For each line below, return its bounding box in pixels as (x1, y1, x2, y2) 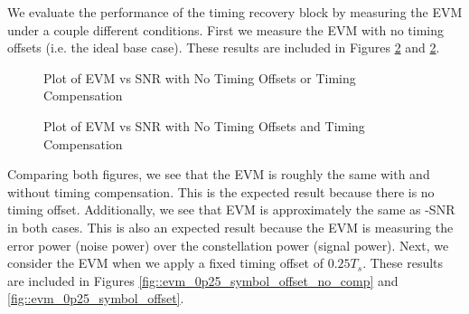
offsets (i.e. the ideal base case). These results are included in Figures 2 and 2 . (7, 38, 440, 57)
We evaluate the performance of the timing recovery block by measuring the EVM (7, 3, 463, 21)
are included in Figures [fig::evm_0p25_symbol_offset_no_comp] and (7, 271, 399, 290)
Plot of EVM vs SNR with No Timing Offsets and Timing (43, 116, 365, 135)
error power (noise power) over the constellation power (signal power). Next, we (7, 235, 449, 254)
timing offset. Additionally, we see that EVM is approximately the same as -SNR (7, 200, 455, 219)
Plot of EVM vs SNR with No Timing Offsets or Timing (43, 68, 356, 87)
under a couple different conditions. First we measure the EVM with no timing (7, 20, 444, 39)
